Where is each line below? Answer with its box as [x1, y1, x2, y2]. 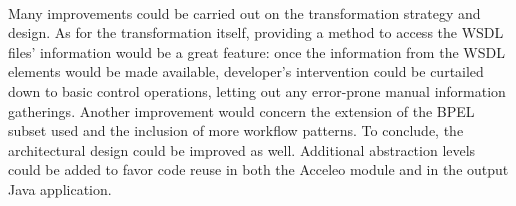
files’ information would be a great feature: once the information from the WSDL [8, 41, 505, 62]
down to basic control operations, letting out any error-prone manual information [8, 80, 506, 101]
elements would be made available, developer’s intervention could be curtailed [8, 61, 484, 82]
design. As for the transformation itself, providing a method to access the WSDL [8, 22, 504, 43]
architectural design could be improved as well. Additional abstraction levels [8, 139, 476, 160]
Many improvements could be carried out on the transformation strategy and [8, 2, 481, 23]
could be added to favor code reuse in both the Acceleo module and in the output [8, 159, 509, 180]
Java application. [8, 178, 112, 199]
